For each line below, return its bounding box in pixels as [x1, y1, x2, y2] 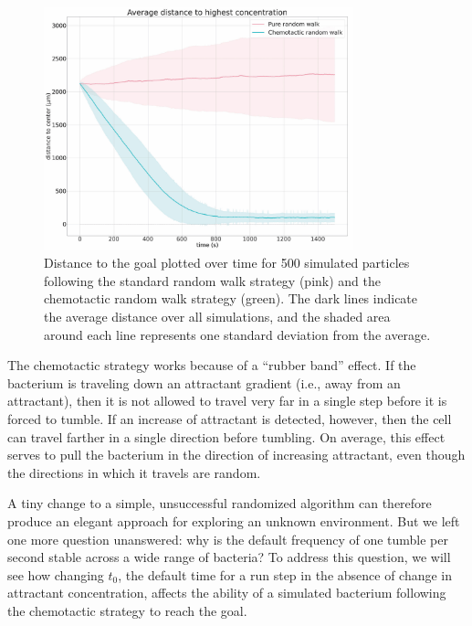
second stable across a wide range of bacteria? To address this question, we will [7, 547, 451, 567]
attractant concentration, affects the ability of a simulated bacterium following [7, 583, 446, 602]
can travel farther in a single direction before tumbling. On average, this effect [7, 427, 446, 446]
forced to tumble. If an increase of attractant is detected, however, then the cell [7, 408, 452, 428]
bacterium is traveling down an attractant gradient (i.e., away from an [7, 373, 401, 392]
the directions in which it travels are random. [7, 462, 261, 482]
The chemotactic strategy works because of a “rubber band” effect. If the [7, 355, 416, 375]
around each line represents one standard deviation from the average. [44, 324, 431, 344]
